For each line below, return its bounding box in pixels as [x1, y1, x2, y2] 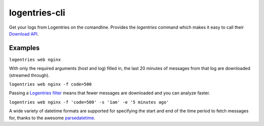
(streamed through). [9, 72, 50, 78]
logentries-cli [9, 7, 66, 18]
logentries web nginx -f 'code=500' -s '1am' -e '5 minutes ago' [9, 99, 169, 105]
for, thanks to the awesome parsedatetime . [9, 115, 95, 121]
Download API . [9, 31, 39, 36]
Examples [9, 44, 40, 52]
